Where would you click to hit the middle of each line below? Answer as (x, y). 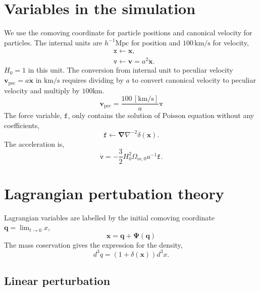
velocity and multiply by (42, 90)
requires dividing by (93, 80)
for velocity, (231, 42)
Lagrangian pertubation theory (114, 193)
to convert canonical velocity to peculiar (194, 80)
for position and (156, 42)
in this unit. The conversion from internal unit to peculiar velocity (131, 70)
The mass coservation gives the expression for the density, (93, 244)
